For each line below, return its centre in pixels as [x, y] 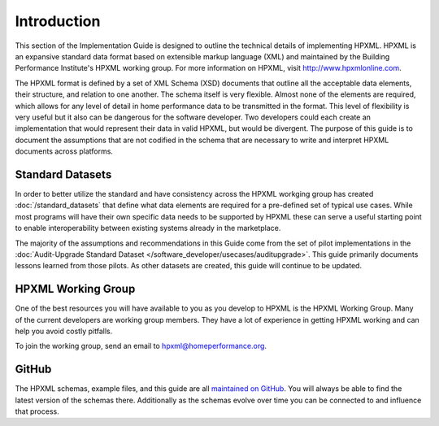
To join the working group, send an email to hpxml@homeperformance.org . [141, 346]
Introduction [58, 21]
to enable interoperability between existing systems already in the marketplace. [148, 228]
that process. [37, 411]
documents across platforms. [64, 151]
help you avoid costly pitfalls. [64, 331]
